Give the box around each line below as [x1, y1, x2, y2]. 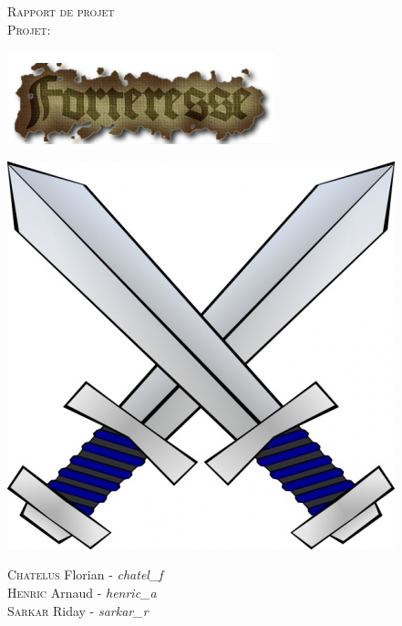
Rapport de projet [7, 2, 115, 20]
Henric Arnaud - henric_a [7, 582, 157, 601]
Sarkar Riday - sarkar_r [7, 600, 149, 620]
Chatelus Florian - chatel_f [7, 565, 163, 584]
